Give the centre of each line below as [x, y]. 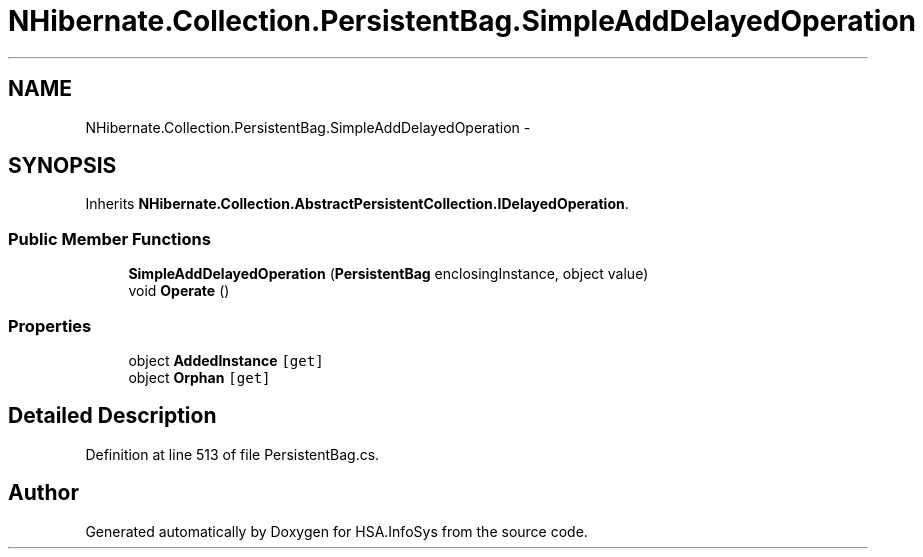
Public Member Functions [109, 238]
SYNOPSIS [62, 166]
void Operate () [179, 291]
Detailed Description [112, 416]
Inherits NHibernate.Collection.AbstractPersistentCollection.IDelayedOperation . [357, 204]
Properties [50, 325]
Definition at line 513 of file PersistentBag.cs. [232, 454]
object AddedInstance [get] [226, 360]
